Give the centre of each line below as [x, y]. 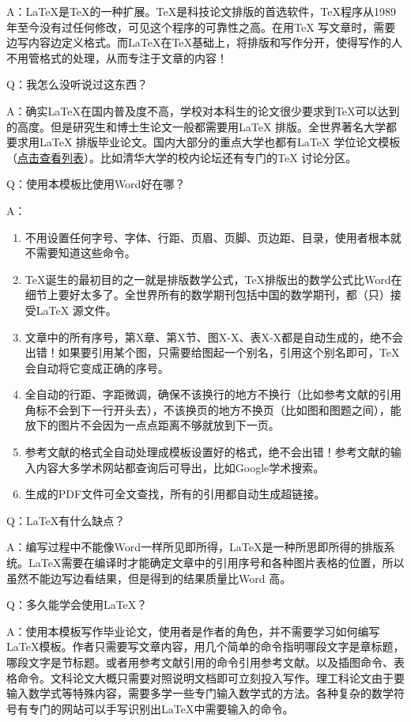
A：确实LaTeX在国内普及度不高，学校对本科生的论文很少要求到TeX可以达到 [203, 110]
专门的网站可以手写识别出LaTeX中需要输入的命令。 [161, 708]
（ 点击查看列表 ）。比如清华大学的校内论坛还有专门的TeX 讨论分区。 [182, 157]
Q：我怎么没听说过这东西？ [77, 84]
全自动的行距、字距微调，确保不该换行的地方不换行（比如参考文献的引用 [213, 394]
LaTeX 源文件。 [76, 310]
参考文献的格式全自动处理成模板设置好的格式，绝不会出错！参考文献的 [207, 452]
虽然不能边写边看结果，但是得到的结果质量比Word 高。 [149, 578]
